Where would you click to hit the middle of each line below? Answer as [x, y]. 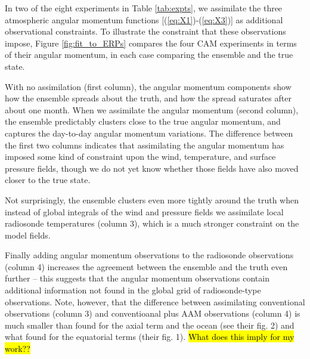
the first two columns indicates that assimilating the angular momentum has [145, 145]
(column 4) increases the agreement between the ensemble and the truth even [146, 266]
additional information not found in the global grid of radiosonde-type [133, 290]
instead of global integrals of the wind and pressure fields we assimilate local [144, 211]
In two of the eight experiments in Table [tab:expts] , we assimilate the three [144, 8]
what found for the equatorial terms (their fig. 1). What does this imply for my [150, 337]
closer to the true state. [48, 180]
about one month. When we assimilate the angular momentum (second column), [152, 109]
